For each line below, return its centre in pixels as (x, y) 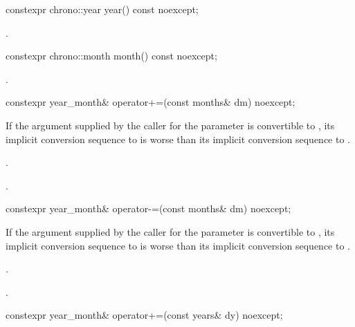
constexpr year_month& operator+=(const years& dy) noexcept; (144, 315)
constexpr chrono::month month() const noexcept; (111, 56)
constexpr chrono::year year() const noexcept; (102, 9)
